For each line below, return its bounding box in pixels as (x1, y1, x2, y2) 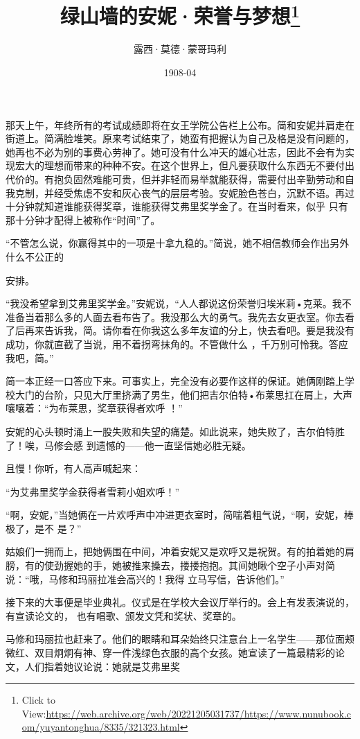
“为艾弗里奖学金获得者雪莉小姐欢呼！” (6, 484, 180, 498)
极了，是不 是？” (6, 521, 82, 535)
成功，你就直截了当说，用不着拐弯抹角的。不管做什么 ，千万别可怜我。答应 (6, 336, 348, 351)
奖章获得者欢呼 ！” (97, 401, 183, 415)
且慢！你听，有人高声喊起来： (6, 461, 141, 476)
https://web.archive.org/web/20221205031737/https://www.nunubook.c (46, 706, 351, 720)
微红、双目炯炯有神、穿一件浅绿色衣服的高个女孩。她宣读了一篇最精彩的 (6, 645, 335, 660)
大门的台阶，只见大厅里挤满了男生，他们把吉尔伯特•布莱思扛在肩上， (15, 387, 333, 401)
